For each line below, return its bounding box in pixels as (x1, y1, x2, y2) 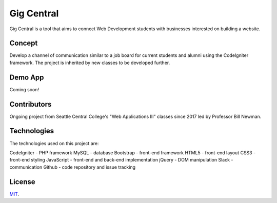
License (9, 177, 35, 186)
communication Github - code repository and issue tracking (9, 164, 136, 170)
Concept (9, 39, 38, 48)
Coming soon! (9, 86, 39, 92)
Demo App (9, 73, 44, 82)
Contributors (9, 100, 52, 109)
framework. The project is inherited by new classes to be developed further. (9, 59, 170, 66)
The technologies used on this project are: (9, 140, 99, 146)
